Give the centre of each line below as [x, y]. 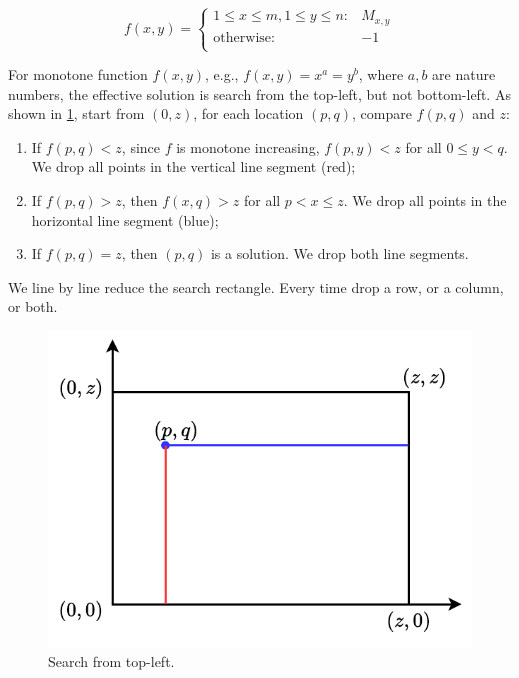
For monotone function [78, 74]
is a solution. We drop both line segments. [339, 253]
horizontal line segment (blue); [125, 219]
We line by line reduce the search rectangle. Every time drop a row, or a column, [256, 286]
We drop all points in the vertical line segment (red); [193, 166]
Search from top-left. [111, 661]
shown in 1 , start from [76, 113]
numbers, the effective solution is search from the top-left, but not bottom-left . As [259, 93]
